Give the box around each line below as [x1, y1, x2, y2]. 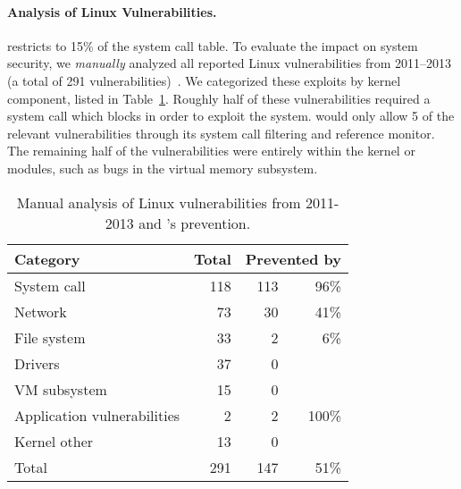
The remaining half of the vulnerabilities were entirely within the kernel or [7, 141, 415, 160]
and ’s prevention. [138, 212, 251, 233]
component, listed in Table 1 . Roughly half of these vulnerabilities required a [7, 89, 431, 107]
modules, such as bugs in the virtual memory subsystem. [7, 158, 318, 177]
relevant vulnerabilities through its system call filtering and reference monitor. [7, 123, 435, 142]
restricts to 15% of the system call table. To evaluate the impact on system [7, 36, 418, 55]
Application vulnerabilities [14, 404, 180, 426]
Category [14, 248, 80, 269]
